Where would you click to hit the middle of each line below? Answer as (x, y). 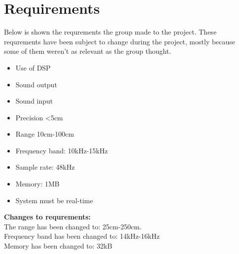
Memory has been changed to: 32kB (58, 246)
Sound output (36, 84)
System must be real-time (54, 200)
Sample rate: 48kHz (45, 167)
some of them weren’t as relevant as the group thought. (88, 51)
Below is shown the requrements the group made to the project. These (110, 32)
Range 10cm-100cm (45, 134)
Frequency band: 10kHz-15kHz (62, 150)
